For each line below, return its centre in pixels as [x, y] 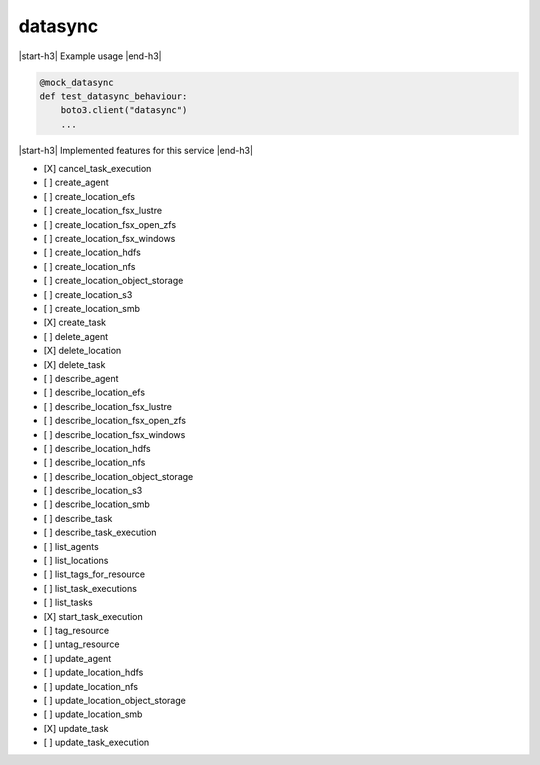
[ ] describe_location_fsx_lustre [107, 406]
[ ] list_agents [71, 546]
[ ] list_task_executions [90, 588]
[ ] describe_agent [81, 378]
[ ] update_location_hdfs [93, 672]
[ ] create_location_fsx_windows [109, 239]
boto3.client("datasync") [124, 110]
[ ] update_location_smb [93, 714]
